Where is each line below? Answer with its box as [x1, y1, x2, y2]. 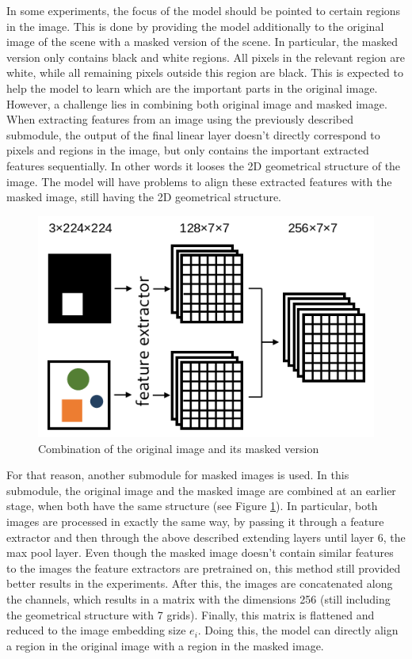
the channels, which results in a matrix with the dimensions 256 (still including [6, 590, 391, 607]
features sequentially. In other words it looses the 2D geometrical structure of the [6, 157, 401, 173]
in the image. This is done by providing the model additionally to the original [6, 17, 384, 34]
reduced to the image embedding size [6, 622, 186, 638]
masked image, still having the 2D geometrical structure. [6, 189, 282, 205]
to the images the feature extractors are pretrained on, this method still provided [6, 559, 401, 576]
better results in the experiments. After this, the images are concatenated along [6, 575, 393, 592]
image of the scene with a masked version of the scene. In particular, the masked [6, 33, 398, 50]
